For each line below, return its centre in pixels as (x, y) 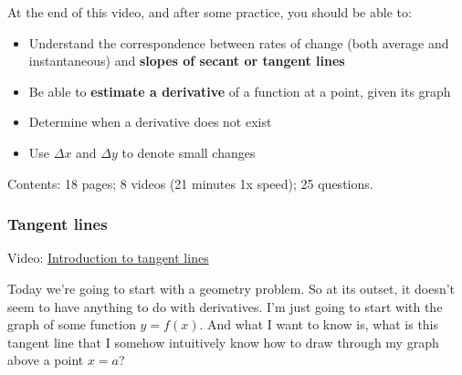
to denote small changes (189, 152)
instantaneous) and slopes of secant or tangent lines (187, 61)
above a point (46, 360)
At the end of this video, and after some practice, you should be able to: (210, 12)
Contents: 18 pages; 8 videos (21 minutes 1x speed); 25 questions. (190, 183)
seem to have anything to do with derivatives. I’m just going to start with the (225, 306)
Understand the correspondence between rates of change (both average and (239, 42)
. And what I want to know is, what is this (319, 324)
